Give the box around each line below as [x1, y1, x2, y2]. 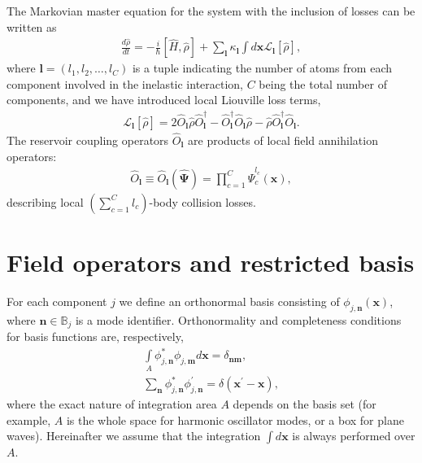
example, [7, 411, 51, 428]
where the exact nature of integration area [7, 395, 217, 413]
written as [7, 18, 57, 35]
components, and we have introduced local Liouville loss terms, [7, 91, 321, 108]
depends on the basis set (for [233, 395, 376, 413]
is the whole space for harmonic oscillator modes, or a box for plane [66, 411, 404, 428]
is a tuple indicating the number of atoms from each [132, 59, 393, 76]
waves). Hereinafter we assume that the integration [7, 427, 261, 444]
